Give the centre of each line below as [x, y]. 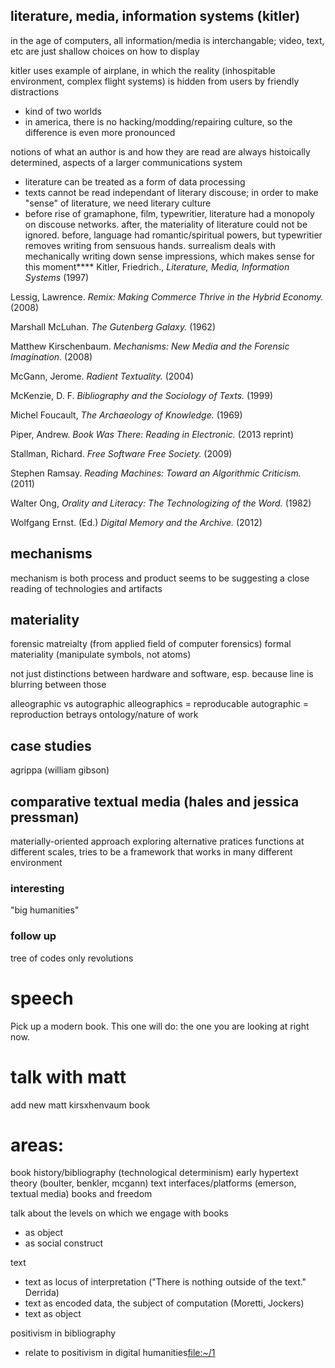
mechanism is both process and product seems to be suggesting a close [160, 578]
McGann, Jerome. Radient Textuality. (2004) [102, 376]
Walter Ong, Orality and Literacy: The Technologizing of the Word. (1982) [161, 503]
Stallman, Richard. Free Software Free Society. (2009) [121, 453]
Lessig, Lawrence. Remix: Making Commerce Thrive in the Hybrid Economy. [167, 296]
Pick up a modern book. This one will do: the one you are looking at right [160, 1026]
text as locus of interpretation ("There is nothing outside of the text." [165, 1282]
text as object [53, 1314]
